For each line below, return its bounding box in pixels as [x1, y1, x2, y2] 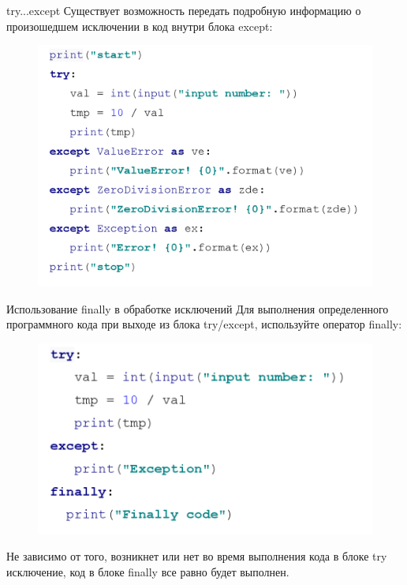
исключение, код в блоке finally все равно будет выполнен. [6, 563, 289, 579]
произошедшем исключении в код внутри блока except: [6, 17, 273, 34]
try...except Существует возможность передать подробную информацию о [6, 2, 361, 18]
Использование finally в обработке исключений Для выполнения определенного [6, 300, 389, 317]
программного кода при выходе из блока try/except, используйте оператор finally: [6, 316, 402, 332]
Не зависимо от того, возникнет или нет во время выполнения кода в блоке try [6, 548, 387, 564]
